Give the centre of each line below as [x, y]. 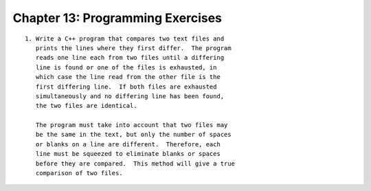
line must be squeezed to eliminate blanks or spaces [128, 154]
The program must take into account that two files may [132, 125]
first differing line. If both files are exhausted [126, 87]
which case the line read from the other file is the [128, 77]
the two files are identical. [86, 106]
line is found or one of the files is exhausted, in [126, 67]
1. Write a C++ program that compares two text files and [125, 38]
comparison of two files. [79, 173]
